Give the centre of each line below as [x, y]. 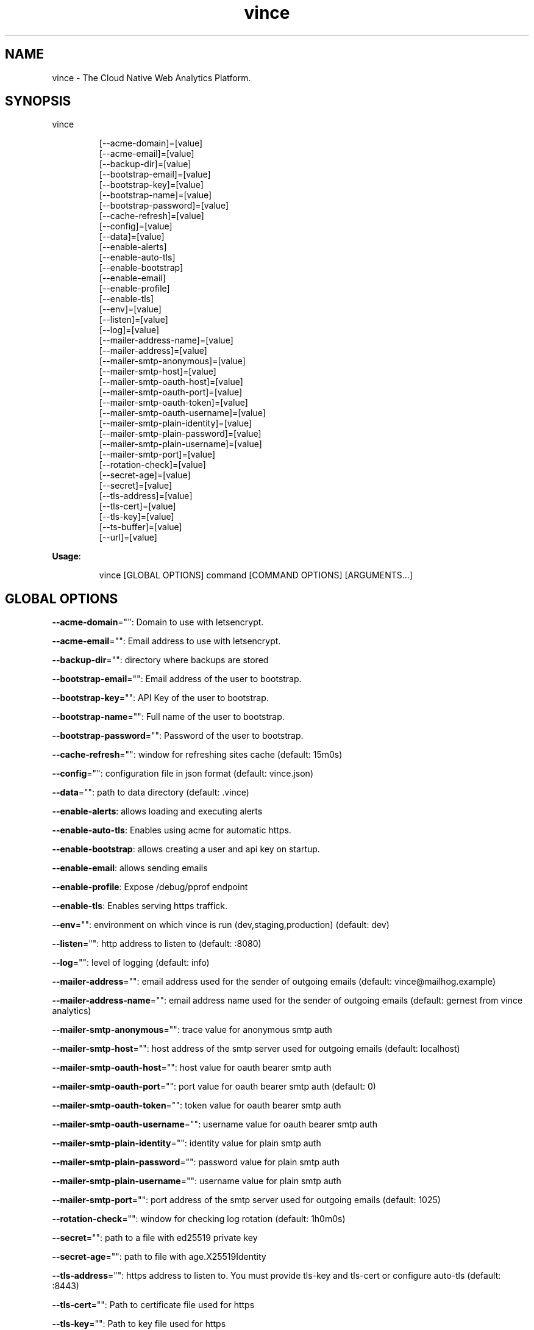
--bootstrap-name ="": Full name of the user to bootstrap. [168, 717]
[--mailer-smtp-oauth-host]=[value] [171, 382]
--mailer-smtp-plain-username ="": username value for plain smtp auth [197, 1181]
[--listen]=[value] [133, 320]
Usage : [66, 556]
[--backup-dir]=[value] [145, 164]
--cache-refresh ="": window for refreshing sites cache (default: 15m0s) [197, 755]
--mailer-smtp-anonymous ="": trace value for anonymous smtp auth [192, 1030]
